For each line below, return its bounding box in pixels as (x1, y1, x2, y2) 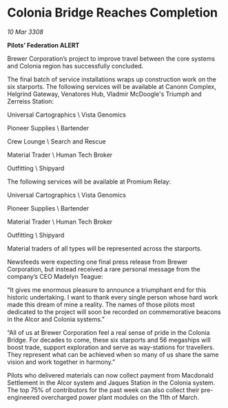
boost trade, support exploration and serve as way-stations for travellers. (7, 343, 215, 351)
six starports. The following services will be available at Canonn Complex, (7, 82, 217, 90)
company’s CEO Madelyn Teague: (7, 272, 103, 280)
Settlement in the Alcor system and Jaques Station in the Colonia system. (7, 378, 216, 387)
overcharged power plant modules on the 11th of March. (41, 393, 200, 401)
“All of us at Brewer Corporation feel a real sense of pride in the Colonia (7, 328, 210, 336)
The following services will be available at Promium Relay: (7, 177, 171, 186)
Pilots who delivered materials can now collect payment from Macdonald (7, 371, 214, 379)
